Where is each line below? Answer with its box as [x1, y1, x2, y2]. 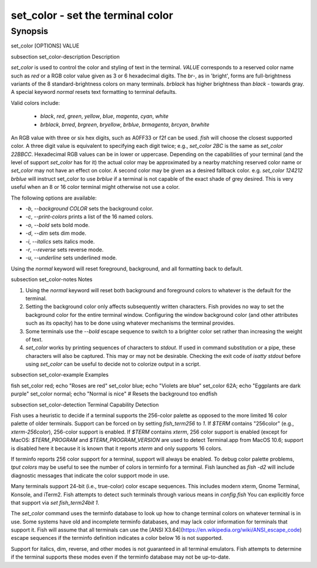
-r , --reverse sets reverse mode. [25, 246, 104, 253]
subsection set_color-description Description [11, 53, 120, 60]
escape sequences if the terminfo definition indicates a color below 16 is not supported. [11, 535, 223, 542]
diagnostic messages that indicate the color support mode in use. [11, 472, 170, 479]
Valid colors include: [11, 99, 60, 106]
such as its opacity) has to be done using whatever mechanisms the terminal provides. [25, 320, 235, 327]
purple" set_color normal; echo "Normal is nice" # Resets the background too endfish [11, 390, 217, 397]
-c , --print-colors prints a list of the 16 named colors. [25, 213, 154, 220]
